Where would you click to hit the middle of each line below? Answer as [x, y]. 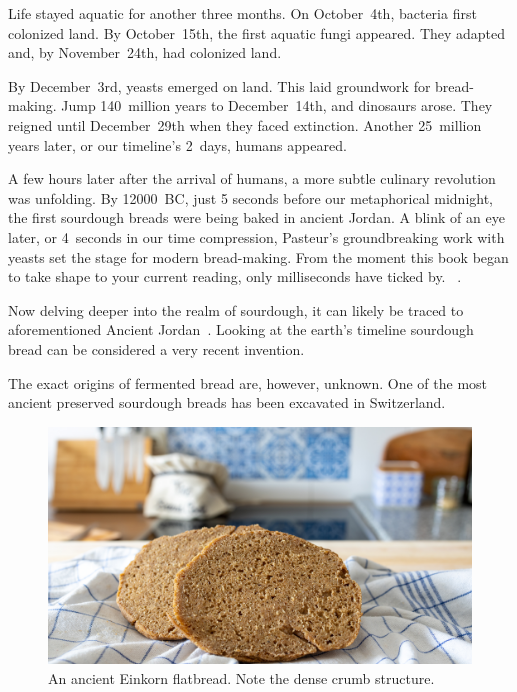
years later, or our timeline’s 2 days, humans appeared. [177, 144]
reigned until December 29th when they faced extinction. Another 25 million [245, 124]
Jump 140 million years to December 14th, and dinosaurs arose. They [277, 105]
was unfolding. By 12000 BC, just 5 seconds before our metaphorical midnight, [250, 197]
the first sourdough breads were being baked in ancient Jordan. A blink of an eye [256, 217]
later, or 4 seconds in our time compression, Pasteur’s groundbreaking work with [256, 236]
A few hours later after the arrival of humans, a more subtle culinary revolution [252, 178]
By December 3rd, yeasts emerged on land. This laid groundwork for [219, 85]
